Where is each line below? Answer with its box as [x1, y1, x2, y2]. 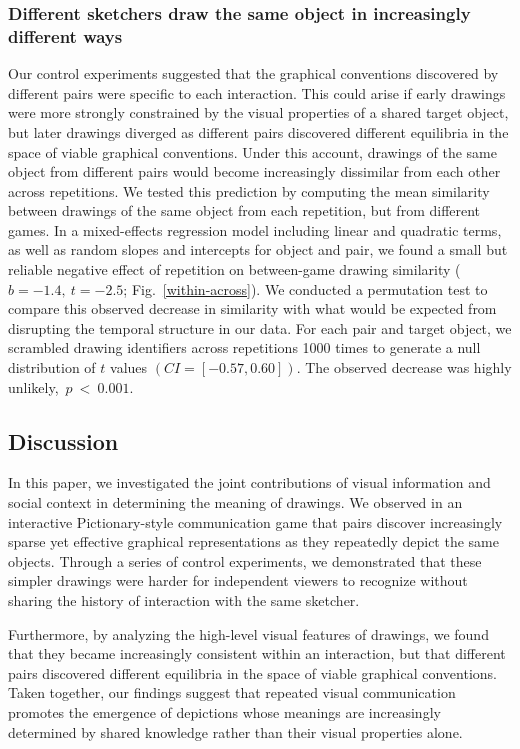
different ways [8, 23, 123, 48]
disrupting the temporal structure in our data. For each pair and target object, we [8, 317, 512, 338]
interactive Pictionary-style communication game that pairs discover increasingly [8, 511, 503, 532]
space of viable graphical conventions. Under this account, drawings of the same [8, 141, 497, 162]
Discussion [8, 425, 119, 456]
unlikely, [8, 376, 59, 397]
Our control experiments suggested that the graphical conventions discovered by [8, 63, 499, 84]
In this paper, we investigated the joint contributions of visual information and [8, 472, 491, 493]
